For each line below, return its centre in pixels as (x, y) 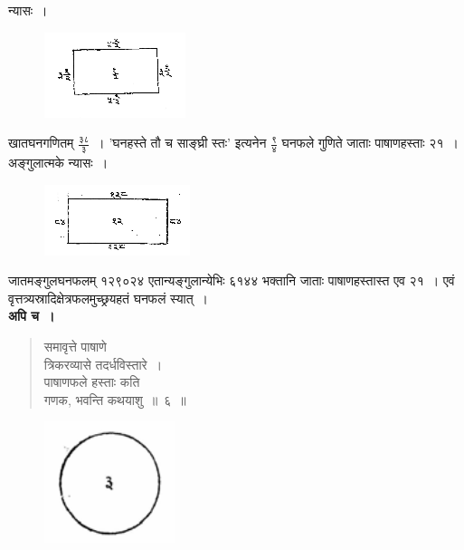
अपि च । (32, 316)
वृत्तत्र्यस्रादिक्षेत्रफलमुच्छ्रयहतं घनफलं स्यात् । (109, 298)
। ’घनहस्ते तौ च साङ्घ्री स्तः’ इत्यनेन (181, 143)
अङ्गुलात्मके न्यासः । (58, 163)
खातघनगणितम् (41, 143)
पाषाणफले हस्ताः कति (92, 382)
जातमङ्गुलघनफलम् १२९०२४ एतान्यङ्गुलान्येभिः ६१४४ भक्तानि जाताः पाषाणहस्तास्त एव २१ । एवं (232, 280)
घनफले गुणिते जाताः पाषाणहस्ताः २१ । (370, 143)
